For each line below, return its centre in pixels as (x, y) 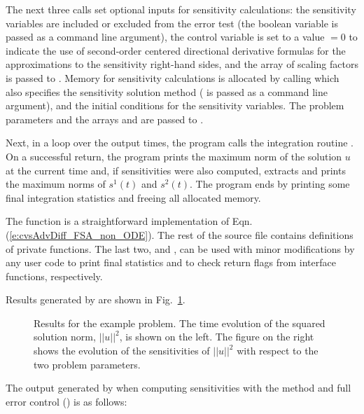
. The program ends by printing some (270, 184)
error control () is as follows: (66, 401)
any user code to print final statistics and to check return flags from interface (171, 262)
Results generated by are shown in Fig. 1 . (96, 299)
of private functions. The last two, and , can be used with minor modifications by (180, 248)
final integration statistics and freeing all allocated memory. (133, 197)
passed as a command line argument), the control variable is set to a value (165, 37)
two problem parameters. (87, 364)
